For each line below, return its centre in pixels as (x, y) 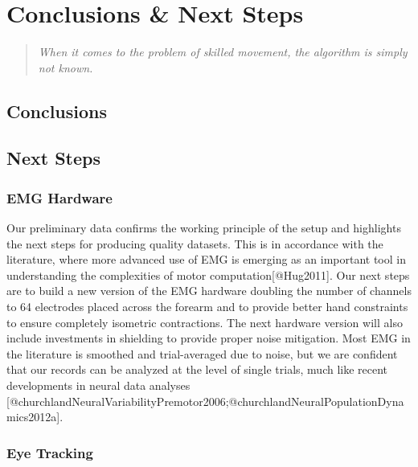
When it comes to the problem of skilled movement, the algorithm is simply (223, 52)
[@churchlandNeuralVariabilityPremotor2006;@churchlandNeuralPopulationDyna (205, 401)
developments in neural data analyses (98, 385)
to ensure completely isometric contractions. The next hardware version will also (205, 322)
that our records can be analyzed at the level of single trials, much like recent (197, 369)
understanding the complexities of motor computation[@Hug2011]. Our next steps (208, 274)
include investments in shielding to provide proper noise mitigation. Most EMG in (209, 338)
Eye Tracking (50, 452)
